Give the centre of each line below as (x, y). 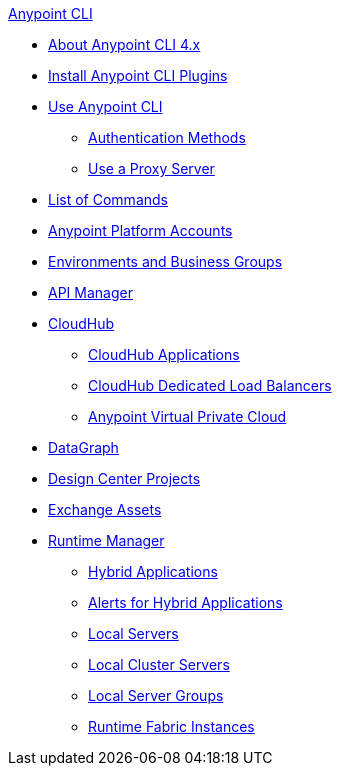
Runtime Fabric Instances (171, 726)
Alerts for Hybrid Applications (185, 602)
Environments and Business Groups (165, 261)
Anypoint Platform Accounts (140, 230)
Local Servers (133, 633)
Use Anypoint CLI (105, 106)
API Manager (90, 292)
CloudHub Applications (164, 354)
